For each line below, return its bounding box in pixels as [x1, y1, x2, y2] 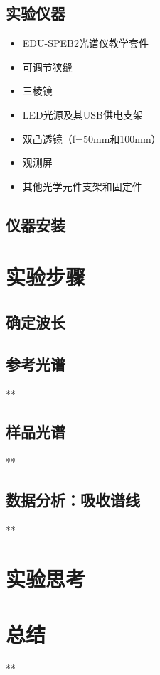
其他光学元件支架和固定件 [22, 178, 142, 193]
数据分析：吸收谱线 [6, 489, 140, 511]
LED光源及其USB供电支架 [22, 107, 143, 121]
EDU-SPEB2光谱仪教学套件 [22, 36, 149, 50]
